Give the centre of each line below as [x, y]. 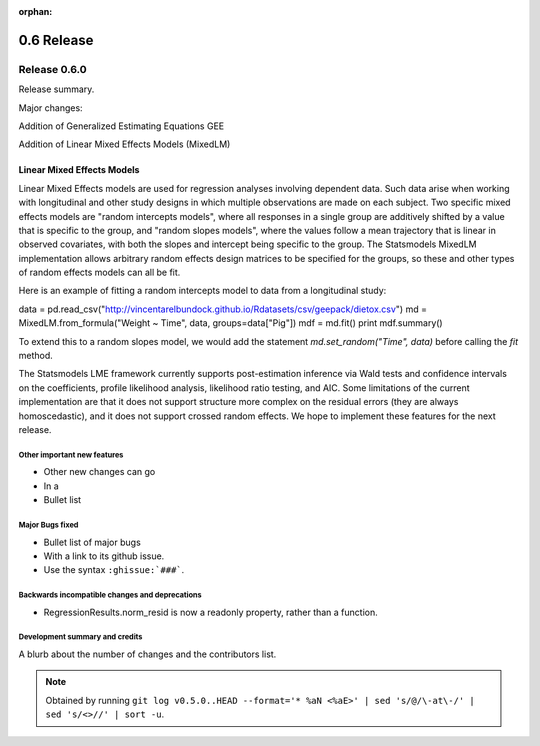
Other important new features [71, 455]
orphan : [35, 11]
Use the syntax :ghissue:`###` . [114, 570]
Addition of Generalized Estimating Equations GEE [121, 126]
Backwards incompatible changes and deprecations [110, 595]
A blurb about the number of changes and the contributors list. [147, 654]
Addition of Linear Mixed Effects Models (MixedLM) [124, 144]
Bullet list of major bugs [92, 542]
